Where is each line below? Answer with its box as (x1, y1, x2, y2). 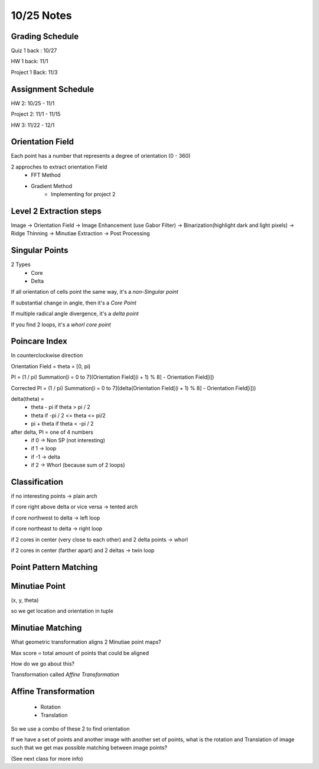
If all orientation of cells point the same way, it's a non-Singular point (11, 288, 178, 296)
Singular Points (11, 245, 69, 255)
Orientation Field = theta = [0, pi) (11, 362, 91, 369)
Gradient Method (31, 182, 73, 189)
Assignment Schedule (11, 84, 95, 94)
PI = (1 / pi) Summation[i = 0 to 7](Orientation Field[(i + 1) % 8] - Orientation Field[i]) (11, 374, 214, 381)
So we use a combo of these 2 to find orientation (11, 725, 130, 732)
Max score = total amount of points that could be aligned (11, 649, 149, 656)
